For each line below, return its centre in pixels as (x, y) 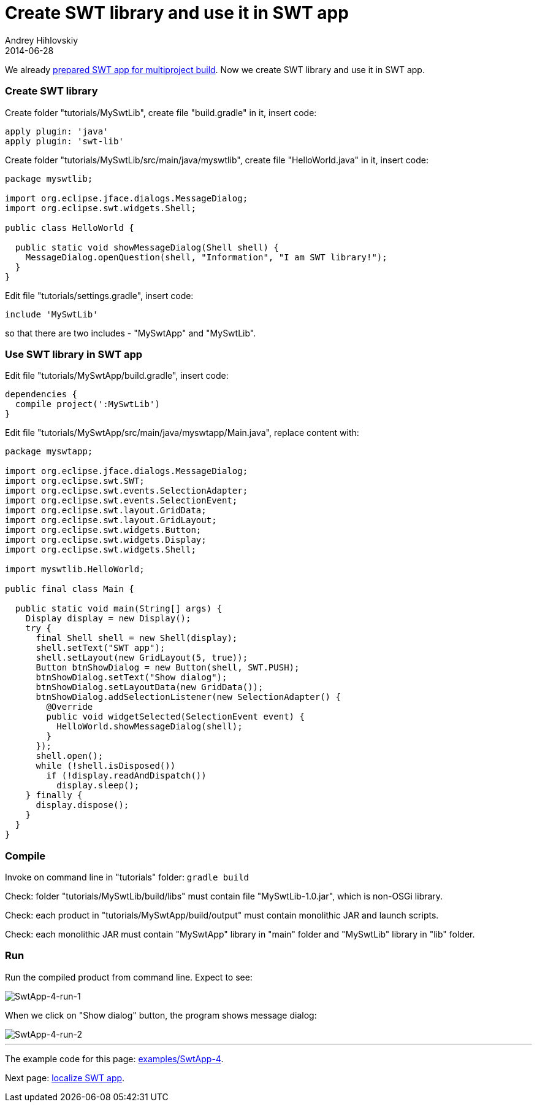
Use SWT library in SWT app (74, 354)
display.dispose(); (82, 805)
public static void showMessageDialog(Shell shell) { (147, 247)
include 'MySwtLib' (51, 314)
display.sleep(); (98, 786)
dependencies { (41, 394)
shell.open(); (70, 756)
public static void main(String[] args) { (119, 609)
